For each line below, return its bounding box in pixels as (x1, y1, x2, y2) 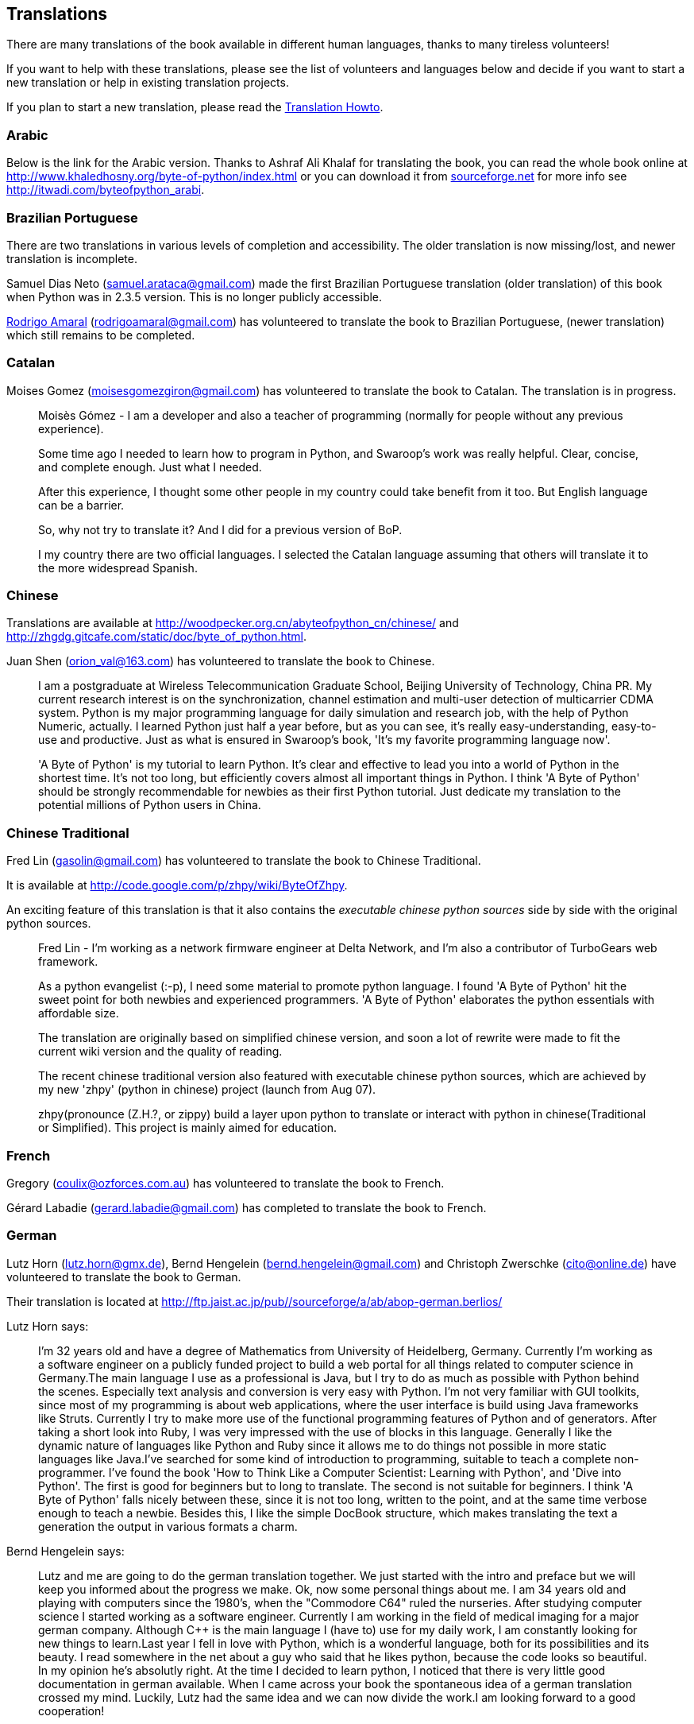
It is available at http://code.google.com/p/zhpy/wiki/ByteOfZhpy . (6, 878, 348, 893)
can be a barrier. (38, 498, 125, 512)
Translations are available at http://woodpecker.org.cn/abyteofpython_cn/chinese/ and (6, 616, 459, 630)
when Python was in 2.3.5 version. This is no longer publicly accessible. (6, 289, 383, 304)
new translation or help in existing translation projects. (6, 76, 289, 90)
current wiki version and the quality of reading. (38, 1044, 283, 1059)
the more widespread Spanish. (38, 560, 198, 575)
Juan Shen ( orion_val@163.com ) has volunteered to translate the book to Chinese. (6, 654, 435, 668)
